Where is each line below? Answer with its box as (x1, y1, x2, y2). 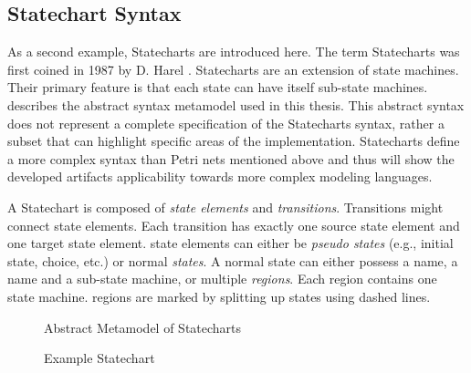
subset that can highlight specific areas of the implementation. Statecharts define (7, 131, 460, 150)
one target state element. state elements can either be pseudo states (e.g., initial (7, 233, 454, 253)
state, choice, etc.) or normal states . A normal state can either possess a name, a (7, 251, 458, 270)
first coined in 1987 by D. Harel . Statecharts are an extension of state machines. (7, 59, 459, 78)
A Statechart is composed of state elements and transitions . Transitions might (7, 197, 444, 216)
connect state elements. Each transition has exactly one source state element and (7, 215, 460, 234)
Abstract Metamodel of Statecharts (44, 317, 242, 337)
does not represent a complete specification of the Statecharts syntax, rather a (7, 113, 445, 132)
